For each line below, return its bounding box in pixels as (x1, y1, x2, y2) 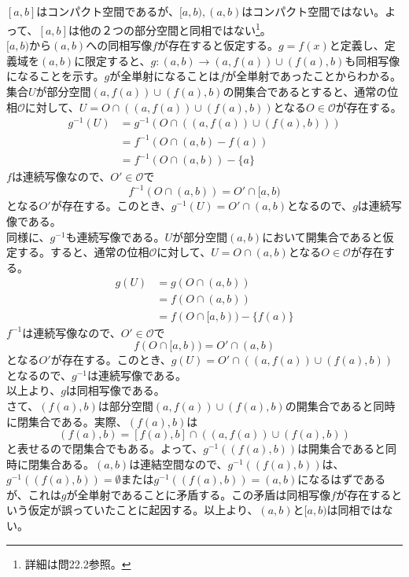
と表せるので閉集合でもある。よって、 (6, 440, 204, 457)
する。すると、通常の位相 (17, 244, 149, 260)
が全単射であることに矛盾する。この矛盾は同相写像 (66, 486, 331, 502)
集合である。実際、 (28, 413, 127, 429)
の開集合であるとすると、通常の (223, 83, 388, 100)
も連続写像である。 (65, 228, 165, 244)
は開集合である (297, 440, 374, 457)
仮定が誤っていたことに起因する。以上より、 (28, 502, 259, 518)
